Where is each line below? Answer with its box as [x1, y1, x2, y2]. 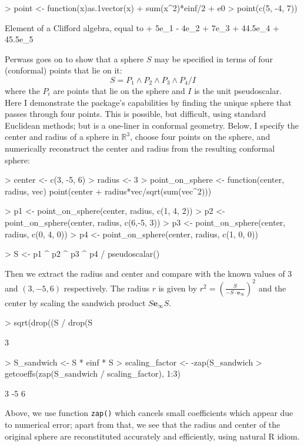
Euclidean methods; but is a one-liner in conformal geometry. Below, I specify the [5, 119, 299, 131]
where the [5, 84, 40, 96]
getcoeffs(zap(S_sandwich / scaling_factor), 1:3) [5, 367, 181, 380]
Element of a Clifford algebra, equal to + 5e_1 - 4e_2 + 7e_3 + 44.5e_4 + [5, 21, 279, 33]
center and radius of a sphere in [5, 130, 119, 143]
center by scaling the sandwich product [5, 296, 146, 308]
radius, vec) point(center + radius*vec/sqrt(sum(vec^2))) [5, 185, 212, 197]
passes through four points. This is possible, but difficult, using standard [5, 108, 266, 120]
